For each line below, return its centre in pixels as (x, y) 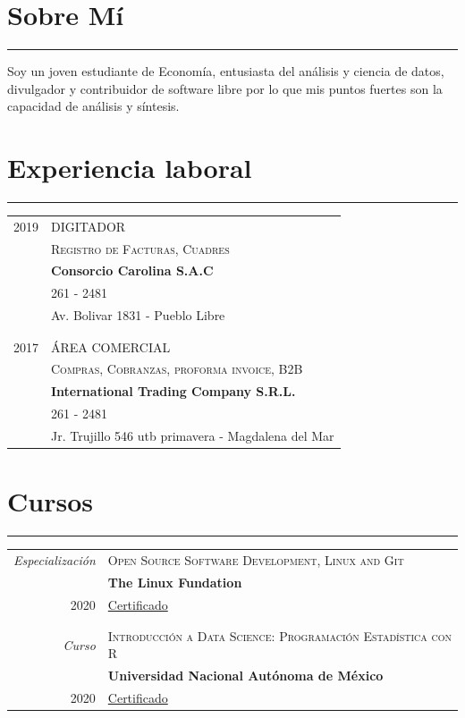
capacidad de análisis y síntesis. (93, 106)
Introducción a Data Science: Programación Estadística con (279, 635)
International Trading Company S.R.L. (173, 391)
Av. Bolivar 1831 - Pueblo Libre (138, 315)
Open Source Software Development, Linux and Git (256, 559)
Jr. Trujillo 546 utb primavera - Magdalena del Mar (193, 435)
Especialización (55, 559)
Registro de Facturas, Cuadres (140, 248)
